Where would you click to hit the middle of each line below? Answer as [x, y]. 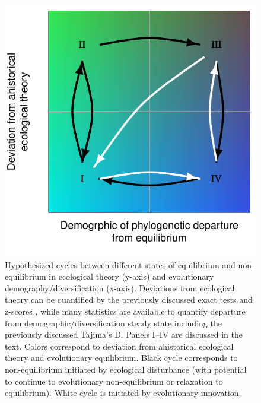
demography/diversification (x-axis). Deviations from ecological [120, 288]
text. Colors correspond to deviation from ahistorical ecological [119, 346]
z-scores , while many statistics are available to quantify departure [125, 311]
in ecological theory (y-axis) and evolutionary [131, 276]
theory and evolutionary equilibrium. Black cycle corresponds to [121, 358]
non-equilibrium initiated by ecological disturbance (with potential [126, 369]
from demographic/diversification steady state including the [113, 323]
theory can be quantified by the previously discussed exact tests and [129, 299]
